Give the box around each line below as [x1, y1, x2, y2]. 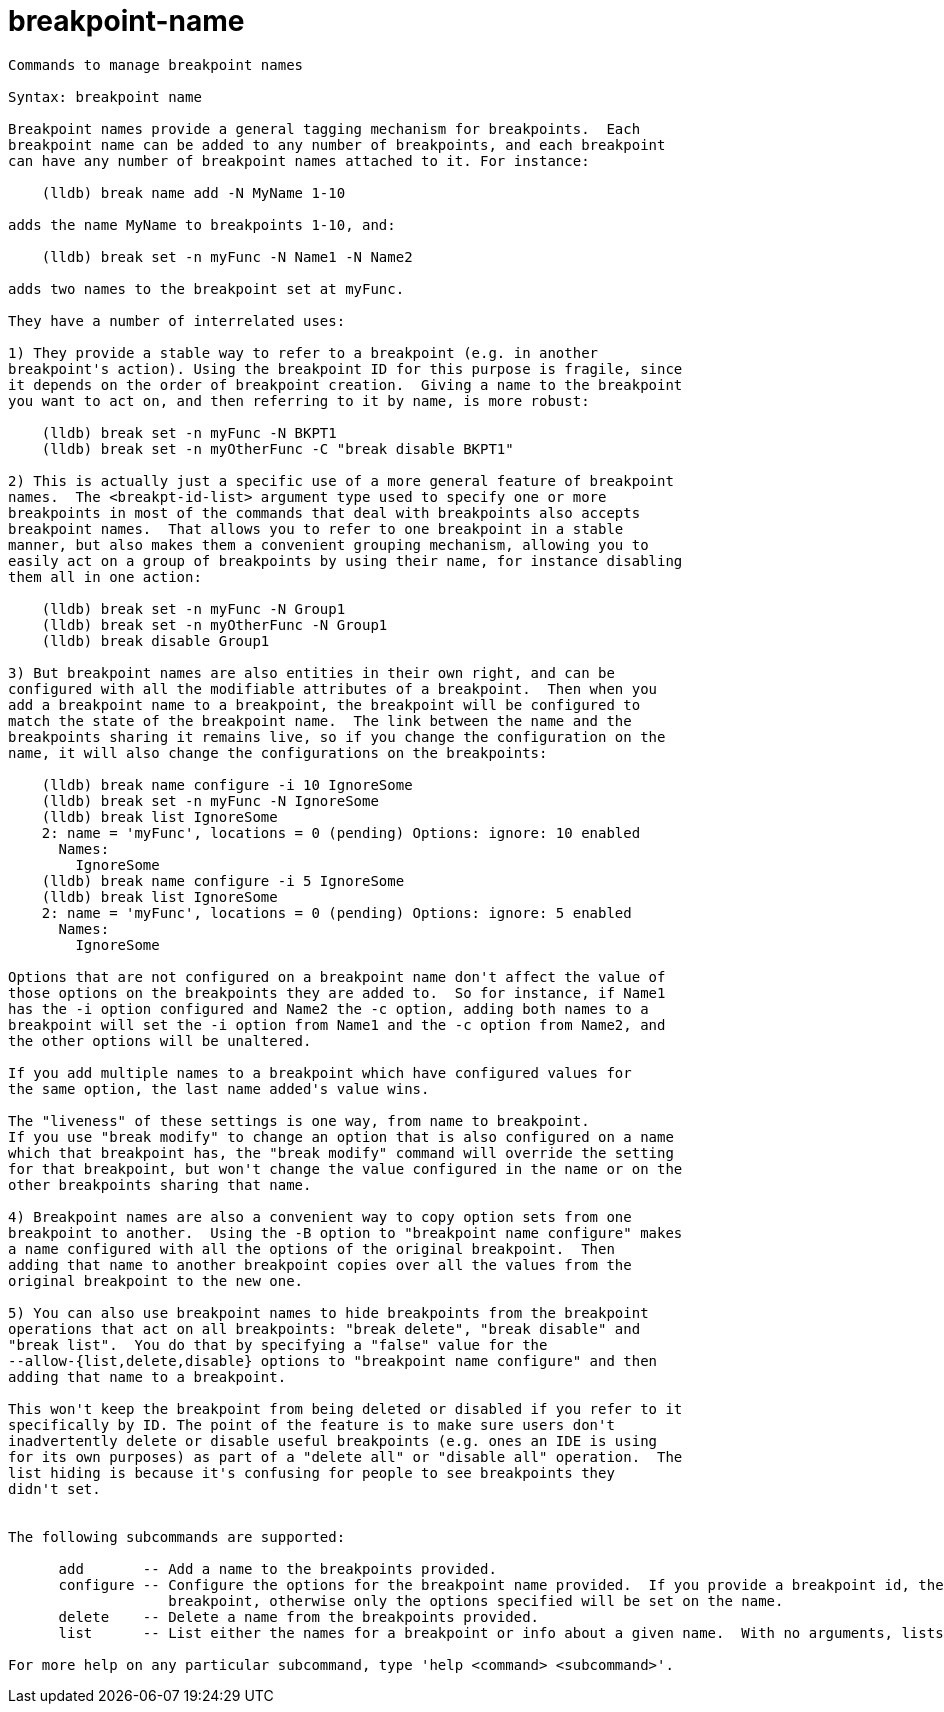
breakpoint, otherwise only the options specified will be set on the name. [168, 1592, 784, 1609]
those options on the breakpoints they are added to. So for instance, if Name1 [8, 984, 666, 1001]
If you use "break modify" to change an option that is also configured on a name [8, 1128, 674, 1145]
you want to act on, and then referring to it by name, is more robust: [8, 392, 590, 409]
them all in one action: [8, 568, 202, 585]
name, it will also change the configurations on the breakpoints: [8, 744, 548, 761]
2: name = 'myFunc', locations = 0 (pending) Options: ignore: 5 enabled [41, 904, 632, 921]
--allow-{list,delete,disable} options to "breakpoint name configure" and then [8, 1352, 658, 1369]
